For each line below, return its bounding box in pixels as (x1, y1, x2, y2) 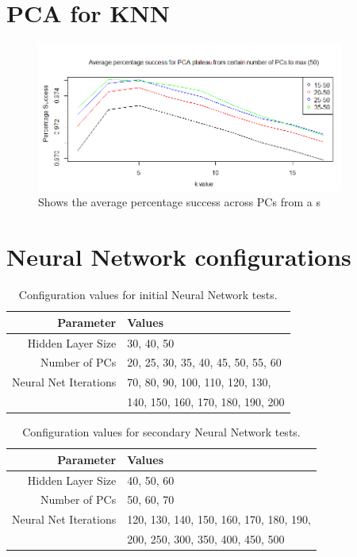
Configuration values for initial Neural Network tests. (18, 286, 278, 303)
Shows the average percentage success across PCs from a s (38, 194, 321, 210)
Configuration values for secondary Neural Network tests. (22, 424, 301, 440)
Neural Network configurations (6, 240, 351, 273)
